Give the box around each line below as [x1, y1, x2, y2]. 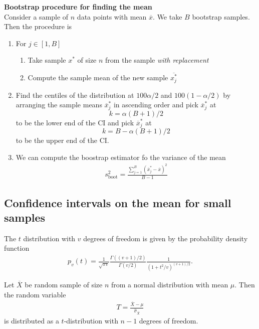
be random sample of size [25, 279, 103, 290]
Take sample [28, 55, 66, 65]
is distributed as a [4, 315, 59, 325]
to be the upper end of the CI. [16, 135, 109, 145]
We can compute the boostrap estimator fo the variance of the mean [16, 151, 226, 162]
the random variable [4, 289, 66, 299]
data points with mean [77, 11, 147, 22]
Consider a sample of [4, 11, 69, 22]
